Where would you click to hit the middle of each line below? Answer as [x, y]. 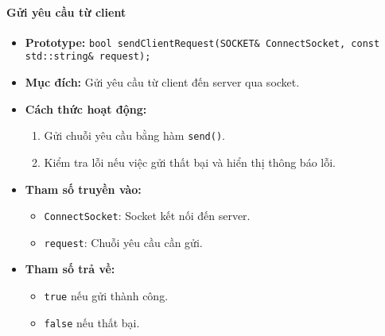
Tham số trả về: [70, 269]
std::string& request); [88, 57]
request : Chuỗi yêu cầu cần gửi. [123, 242]
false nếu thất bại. [92, 322]
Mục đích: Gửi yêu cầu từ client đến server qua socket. [162, 82]
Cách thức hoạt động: [86, 108]
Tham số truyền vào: [83, 189]
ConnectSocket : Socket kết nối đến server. [147, 216]
